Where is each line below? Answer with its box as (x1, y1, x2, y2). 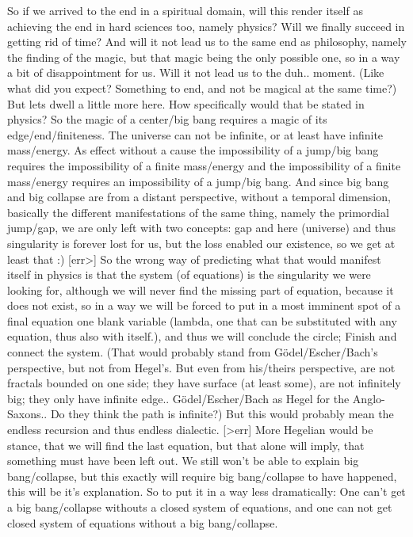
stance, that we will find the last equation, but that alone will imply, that (7, 436, 365, 453)
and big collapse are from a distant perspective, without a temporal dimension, (7, 189, 391, 205)
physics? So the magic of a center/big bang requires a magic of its (7, 111, 327, 128)
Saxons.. (7, 406, 48, 422)
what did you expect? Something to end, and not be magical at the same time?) (7, 79, 397, 96)
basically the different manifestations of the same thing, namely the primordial (7, 204, 389, 220)
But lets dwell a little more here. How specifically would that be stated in (7, 95, 365, 112)
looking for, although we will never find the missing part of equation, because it (7, 281, 394, 298)
